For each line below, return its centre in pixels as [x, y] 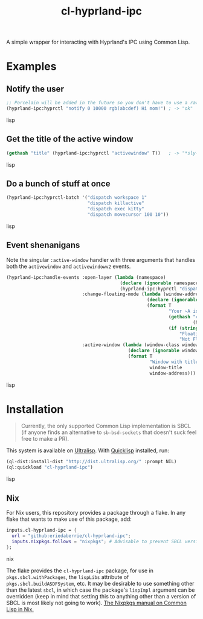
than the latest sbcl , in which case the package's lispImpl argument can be [101, 590]
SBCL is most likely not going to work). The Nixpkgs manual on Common [97, 603]
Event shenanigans [43, 245]
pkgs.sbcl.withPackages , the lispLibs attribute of [68, 577]
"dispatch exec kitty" [116, 209]
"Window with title [174, 362]
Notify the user [35, 89]
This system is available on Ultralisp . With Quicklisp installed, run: [88, 450]
